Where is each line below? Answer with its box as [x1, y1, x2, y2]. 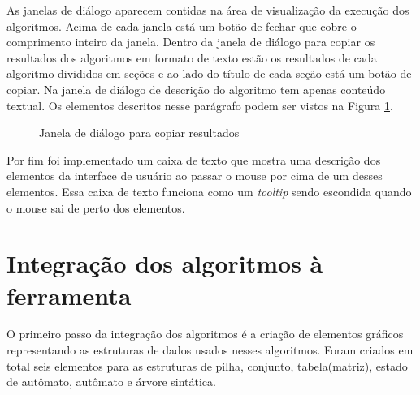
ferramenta [6, 278, 132, 311]
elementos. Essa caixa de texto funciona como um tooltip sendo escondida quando [6, 182, 412, 200]
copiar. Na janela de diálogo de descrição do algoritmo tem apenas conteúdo [6, 80, 386, 97]
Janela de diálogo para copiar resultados [39, 124, 240, 141]
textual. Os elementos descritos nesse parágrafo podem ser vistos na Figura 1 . [6, 97, 393, 114]
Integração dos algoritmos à [6, 247, 323, 280]
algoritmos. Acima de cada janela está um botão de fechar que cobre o [6, 17, 357, 34]
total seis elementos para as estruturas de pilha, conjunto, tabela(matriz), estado [6, 357, 408, 374]
